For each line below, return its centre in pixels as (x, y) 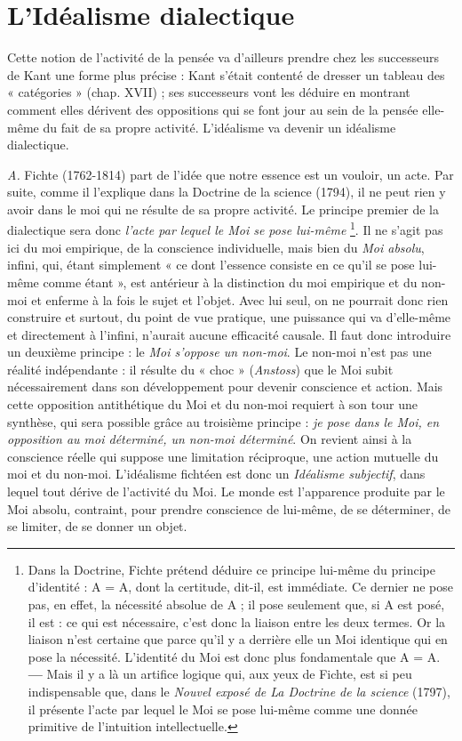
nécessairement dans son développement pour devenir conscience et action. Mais (225, 387)
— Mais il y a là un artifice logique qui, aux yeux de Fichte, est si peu (220, 674)
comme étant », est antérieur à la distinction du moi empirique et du (230, 282)
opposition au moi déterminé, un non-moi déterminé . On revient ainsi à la (210, 439)
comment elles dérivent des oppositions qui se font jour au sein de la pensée (213, 109)
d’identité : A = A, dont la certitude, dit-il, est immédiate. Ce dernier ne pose (240, 587)
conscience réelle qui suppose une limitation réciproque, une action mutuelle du (223, 456)
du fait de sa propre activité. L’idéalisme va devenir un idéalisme (219, 127)
